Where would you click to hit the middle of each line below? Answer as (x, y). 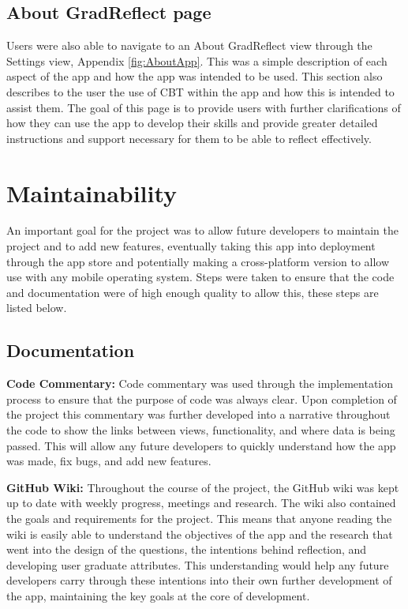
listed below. (37, 308)
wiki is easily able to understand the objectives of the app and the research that (200, 534)
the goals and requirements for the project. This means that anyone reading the (199, 518)
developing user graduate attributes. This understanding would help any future (198, 564)
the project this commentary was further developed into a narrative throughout (198, 414)
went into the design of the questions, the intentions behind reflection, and (187, 549)
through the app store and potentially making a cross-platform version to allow (198, 261)
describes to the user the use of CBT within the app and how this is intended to (200, 91)
